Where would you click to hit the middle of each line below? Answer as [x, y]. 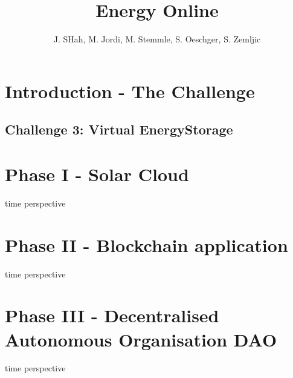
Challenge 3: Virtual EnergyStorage [119, 129]
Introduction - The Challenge [130, 91]
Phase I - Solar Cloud [97, 174]
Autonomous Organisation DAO [141, 339]
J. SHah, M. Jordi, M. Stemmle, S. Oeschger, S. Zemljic [157, 39]
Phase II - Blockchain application [146, 244]
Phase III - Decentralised [112, 315]
